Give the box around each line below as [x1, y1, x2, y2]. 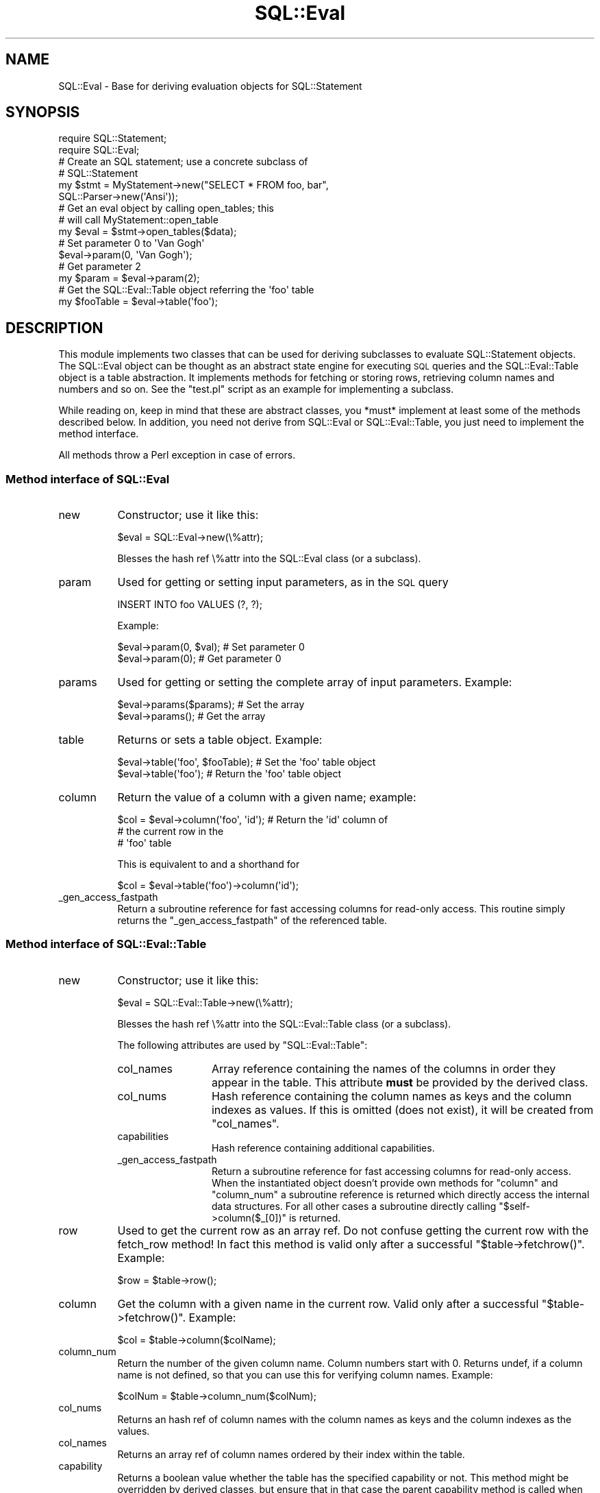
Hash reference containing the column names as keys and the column [211, 1089, 572, 1103]
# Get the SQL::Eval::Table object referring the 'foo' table [58, 284, 314, 296]
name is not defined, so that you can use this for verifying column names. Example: [117, 1368, 493, 1381]
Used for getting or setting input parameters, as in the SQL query [117, 575, 449, 590]
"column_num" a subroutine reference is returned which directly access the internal [212, 1188, 590, 1200]
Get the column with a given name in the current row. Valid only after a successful [117, 1296, 539, 1311]
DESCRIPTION [5, 319, 103, 337]
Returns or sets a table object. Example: [117, 733, 323, 747]
